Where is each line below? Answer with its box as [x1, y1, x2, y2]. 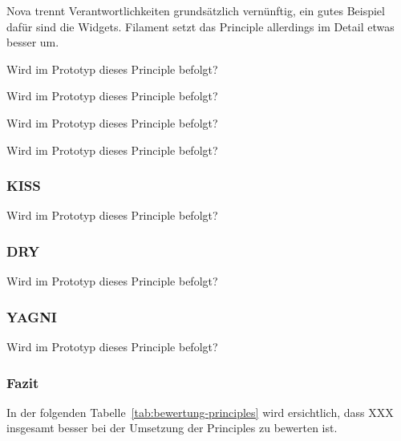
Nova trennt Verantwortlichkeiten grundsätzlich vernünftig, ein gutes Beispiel [6, 2, 385, 18]
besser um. [6, 34, 59, 51]
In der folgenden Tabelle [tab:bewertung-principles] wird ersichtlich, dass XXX [6, 403, 394, 420]
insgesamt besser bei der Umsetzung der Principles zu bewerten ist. [6, 419, 338, 436]
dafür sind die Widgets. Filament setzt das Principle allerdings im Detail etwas [6, 18, 395, 34]
